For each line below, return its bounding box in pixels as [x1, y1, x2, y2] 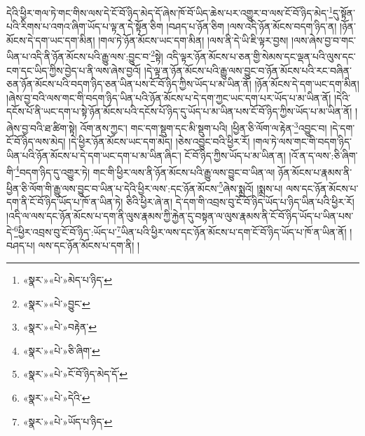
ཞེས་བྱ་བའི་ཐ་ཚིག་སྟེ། [6, 120, 77, 135]
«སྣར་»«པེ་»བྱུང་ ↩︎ [22, 296, 90, 310]
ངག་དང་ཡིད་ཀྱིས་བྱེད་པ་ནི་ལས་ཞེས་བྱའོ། [6, 62, 142, 77]
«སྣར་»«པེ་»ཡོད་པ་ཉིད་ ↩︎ [22, 414, 113, 428]
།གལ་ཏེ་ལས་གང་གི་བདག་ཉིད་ [253, 134, 352, 149]
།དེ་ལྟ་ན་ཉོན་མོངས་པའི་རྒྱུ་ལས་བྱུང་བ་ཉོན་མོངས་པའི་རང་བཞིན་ [144, 62, 352, 77]
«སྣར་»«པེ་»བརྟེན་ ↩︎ [22, 319, 97, 334]
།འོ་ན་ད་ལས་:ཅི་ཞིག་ [289, 147, 358, 162]
